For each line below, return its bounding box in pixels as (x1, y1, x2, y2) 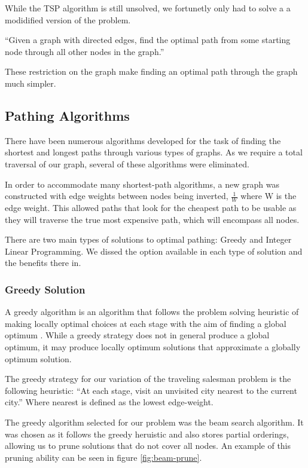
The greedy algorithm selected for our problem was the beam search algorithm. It (5, 415, 304, 428)
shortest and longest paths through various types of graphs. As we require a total (5, 146, 303, 158)
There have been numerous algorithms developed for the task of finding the (5, 134, 281, 146)
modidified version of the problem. (5, 13, 131, 26)
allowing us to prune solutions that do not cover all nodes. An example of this (5, 439, 291, 452)
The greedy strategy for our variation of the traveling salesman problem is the (5, 372, 291, 385)
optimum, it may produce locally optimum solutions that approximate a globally (5, 340, 301, 353)
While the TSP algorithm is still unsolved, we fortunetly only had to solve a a (5, 2, 291, 14)
